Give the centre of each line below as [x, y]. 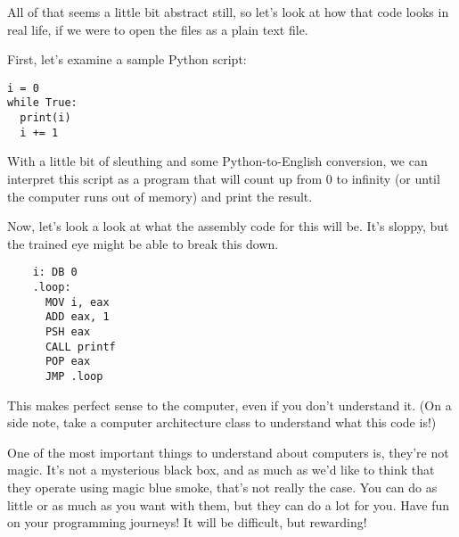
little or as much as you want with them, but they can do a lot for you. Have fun [229, 504]
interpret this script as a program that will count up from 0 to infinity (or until [224, 178]
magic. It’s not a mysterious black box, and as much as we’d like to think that [221, 470]
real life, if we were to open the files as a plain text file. [158, 29]
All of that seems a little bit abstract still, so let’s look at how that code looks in [228, 12]
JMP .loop [74, 376]
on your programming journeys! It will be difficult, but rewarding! [187, 522]
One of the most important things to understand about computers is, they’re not [228, 452]
